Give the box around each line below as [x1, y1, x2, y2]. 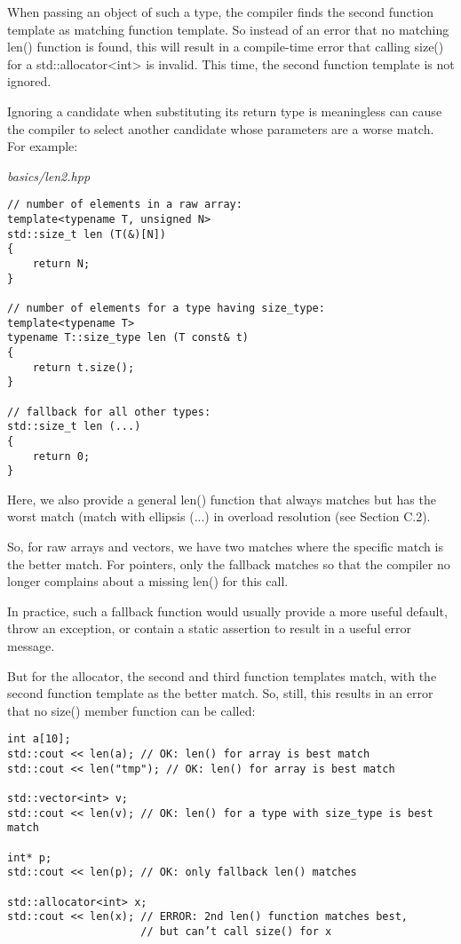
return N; [32, 257, 91, 270]
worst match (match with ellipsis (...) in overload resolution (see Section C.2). [7, 507, 431, 526]
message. [7, 636, 55, 654]
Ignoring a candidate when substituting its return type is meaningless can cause [7, 101, 442, 120]
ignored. [7, 72, 52, 91]
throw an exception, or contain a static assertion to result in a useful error [7, 619, 411, 638]
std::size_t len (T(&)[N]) [7, 227, 166, 241]
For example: [7, 137, 78, 155]
